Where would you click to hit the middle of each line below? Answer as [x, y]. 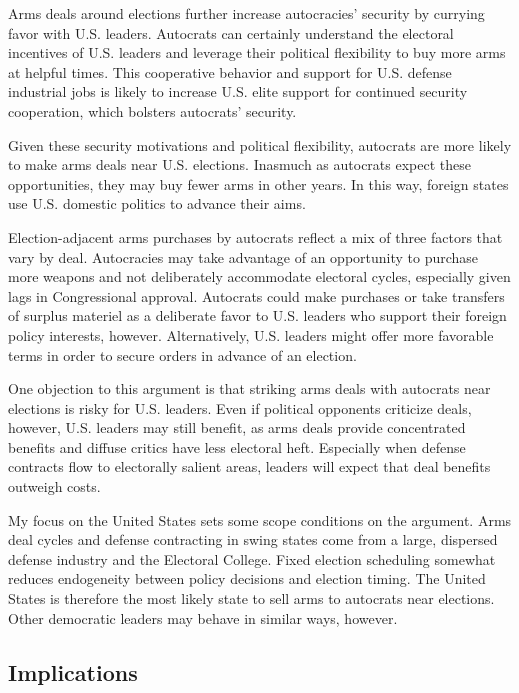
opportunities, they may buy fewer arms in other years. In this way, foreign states [258, 183]
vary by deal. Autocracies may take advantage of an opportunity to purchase [243, 256]
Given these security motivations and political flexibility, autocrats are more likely [260, 144]
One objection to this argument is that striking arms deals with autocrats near [249, 388]
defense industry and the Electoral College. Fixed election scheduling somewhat [252, 558]
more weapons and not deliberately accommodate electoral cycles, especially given [259, 276]
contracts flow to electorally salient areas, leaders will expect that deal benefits [249, 466]
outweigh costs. [54, 486]
